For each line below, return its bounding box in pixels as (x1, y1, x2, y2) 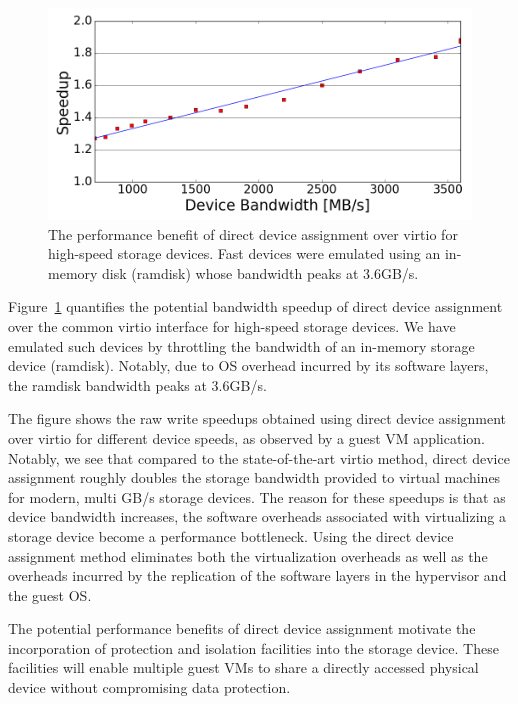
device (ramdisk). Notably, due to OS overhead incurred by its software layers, (8, 355, 489, 376)
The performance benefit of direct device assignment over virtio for (48, 223, 458, 244)
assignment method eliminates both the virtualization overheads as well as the (8, 545, 488, 566)
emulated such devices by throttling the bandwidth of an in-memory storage (8, 335, 475, 356)
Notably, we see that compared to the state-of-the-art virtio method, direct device (8, 447, 510, 468)
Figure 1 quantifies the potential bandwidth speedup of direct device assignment (8, 296, 503, 317)
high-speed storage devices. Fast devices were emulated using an (48, 243, 441, 264)
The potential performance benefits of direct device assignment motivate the (8, 618, 476, 639)
